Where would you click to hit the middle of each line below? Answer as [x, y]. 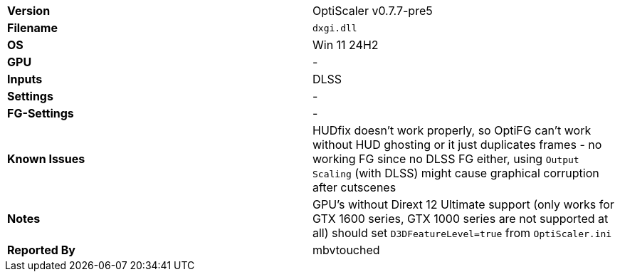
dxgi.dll [335, 28]
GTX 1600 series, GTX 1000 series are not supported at [461, 219]
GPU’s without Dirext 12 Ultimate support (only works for [463, 204]
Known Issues [46, 159]
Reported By [41, 250]
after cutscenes [354, 187]
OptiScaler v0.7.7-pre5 [373, 11]
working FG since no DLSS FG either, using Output [446, 159]
